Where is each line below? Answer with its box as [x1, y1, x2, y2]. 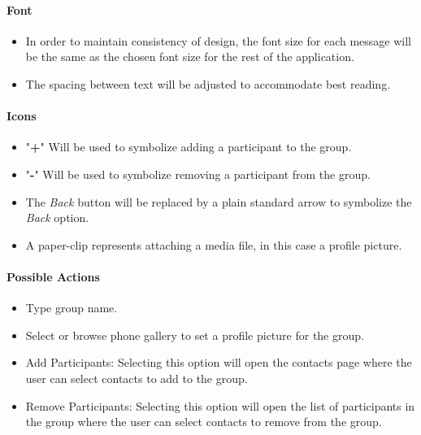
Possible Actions [7, 268, 100, 285]
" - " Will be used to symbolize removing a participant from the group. [25, 165, 371, 182]
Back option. [25, 209, 89, 226]
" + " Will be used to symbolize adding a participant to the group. [25, 138, 352, 155]
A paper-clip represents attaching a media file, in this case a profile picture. [25, 236, 402, 253]
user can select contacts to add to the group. [25, 369, 248, 386]
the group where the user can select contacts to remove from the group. [25, 413, 382, 430]
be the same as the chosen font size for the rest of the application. [25, 48, 354, 65]
